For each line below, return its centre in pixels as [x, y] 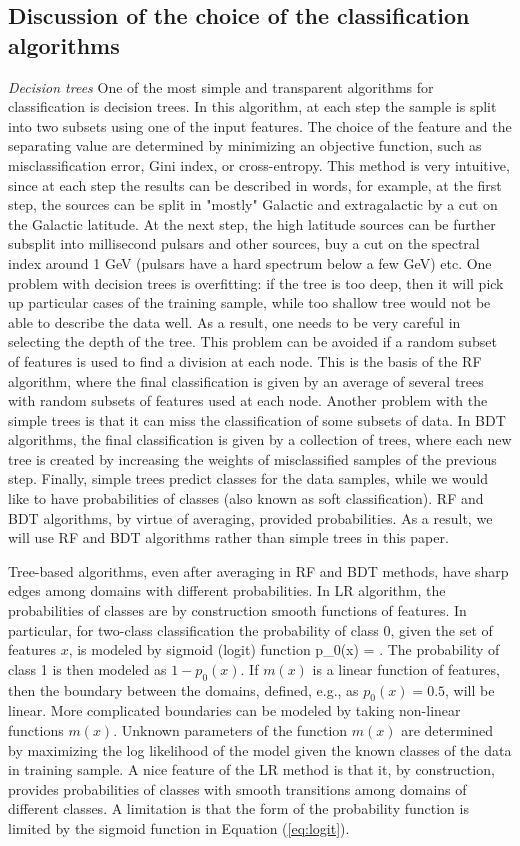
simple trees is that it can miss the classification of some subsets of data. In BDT [257, 419]
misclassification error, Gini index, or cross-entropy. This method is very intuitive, [259, 164]
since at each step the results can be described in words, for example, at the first [255, 184]
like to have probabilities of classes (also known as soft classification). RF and [246, 498]
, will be [470, 689]
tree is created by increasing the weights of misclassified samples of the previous [252, 458]
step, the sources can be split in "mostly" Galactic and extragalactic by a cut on [253, 204]
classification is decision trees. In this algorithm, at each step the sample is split [252, 106]
